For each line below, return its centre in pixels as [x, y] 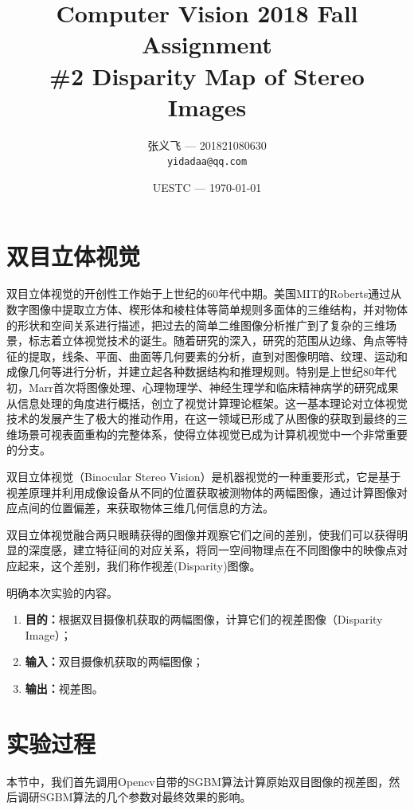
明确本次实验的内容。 [62, 592]
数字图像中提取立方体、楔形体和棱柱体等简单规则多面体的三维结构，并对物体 [207, 309]
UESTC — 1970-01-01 [207, 187]
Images [207, 106]
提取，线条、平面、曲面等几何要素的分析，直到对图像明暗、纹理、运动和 [218, 356]
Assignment [207, 44]
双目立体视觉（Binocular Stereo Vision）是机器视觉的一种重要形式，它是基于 [204, 476]
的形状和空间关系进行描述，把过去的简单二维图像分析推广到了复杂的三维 [196, 325]
